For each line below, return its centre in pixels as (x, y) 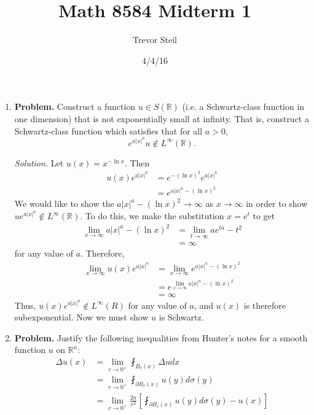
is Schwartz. (181, 317)
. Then (137, 162)
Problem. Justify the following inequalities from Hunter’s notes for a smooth (161, 337)
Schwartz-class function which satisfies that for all (108, 130)
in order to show (277, 204)
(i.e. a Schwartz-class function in (243, 107)
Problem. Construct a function (75, 107)
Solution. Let (39, 162)
